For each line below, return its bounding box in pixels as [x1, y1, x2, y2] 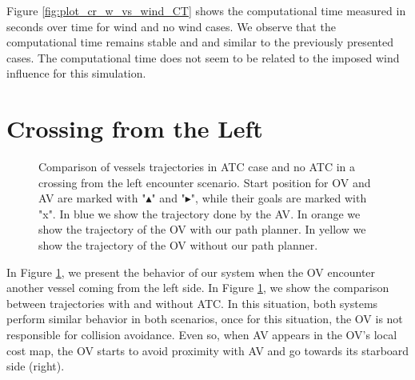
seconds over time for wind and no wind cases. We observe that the [6, 18, 336, 34]
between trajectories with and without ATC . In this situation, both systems [6, 294, 378, 311]
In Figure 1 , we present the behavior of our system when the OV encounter [6, 263, 376, 280]
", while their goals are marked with [190, 190, 367, 206]
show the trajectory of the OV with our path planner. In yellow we [38, 221, 366, 238]
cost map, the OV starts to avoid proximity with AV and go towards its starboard [6, 342, 409, 358]
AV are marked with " [38, 190, 146, 206]
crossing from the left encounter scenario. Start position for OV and [38, 174, 371, 190]
